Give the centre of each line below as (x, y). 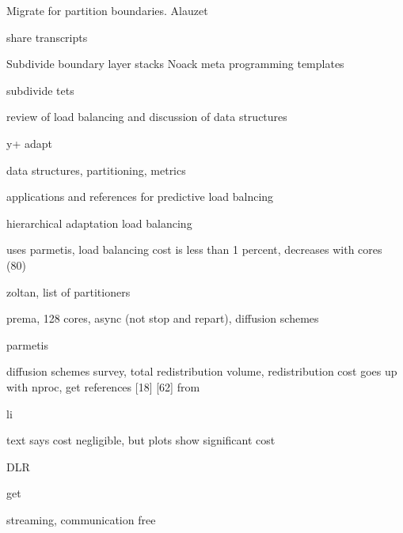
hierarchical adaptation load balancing (99, 223)
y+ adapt (29, 143)
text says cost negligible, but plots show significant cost (141, 440)
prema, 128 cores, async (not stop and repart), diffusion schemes (163, 318)
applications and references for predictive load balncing (140, 197)
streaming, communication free (81, 519)
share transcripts (47, 37)
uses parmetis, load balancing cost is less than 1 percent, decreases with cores (194, 249)
